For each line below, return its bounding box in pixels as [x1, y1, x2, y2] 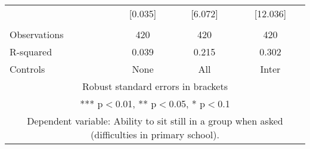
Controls [10, 62, 45, 76]
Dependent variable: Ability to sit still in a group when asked [27, 114, 283, 128]
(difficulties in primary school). [91, 128, 219, 141]
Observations [10, 27, 64, 41]
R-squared [10, 45, 52, 58]
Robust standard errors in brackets [82, 79, 228, 93]
